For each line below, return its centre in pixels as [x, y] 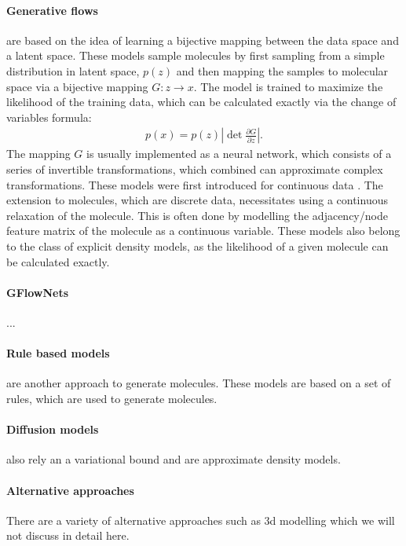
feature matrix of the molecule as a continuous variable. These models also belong [203, 231]
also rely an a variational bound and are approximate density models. [174, 459]
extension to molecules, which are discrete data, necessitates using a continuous [197, 200]
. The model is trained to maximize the [288, 86]
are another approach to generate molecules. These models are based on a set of [199, 383]
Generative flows [52, 10]
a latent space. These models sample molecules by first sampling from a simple [196, 55]
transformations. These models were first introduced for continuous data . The [195, 184]
